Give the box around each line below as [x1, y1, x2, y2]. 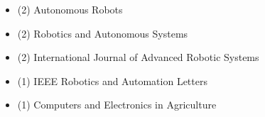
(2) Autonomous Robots [17, 2, 123, 16]
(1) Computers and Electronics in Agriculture [17, 97, 217, 112]
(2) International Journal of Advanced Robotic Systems [17, 50, 259, 65]
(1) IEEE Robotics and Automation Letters [17, 73, 207, 88]
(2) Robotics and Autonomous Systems [17, 26, 188, 40]
